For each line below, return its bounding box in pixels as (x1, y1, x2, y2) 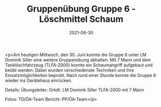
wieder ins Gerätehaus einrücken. (5, 77, 73, 83)
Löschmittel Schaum (39, 14, 124, 25)
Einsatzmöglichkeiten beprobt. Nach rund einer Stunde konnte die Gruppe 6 (5, 72, 156, 78)
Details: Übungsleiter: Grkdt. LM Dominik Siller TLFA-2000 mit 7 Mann (5, 87, 144, 92)
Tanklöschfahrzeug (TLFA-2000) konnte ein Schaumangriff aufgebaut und (5, 62, 153, 68)
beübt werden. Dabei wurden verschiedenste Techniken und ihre (5, 67, 134, 73)
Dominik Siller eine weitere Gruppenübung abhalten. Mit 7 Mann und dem (5, 57, 151, 62)
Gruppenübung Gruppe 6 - (27, 3, 136, 15)
